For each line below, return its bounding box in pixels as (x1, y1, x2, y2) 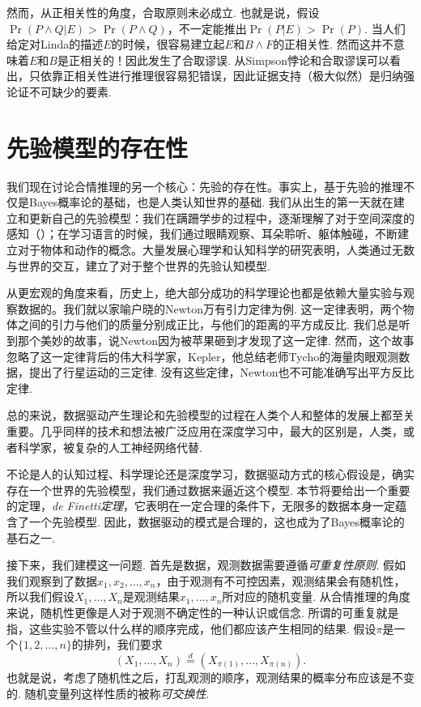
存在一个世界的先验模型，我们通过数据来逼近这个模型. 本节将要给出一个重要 (6, 481, 410, 498)
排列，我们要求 (83, 636, 163, 653)
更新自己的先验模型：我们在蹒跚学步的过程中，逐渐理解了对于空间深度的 (28, 209, 415, 226)
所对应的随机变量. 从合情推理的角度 (222, 588, 410, 605)
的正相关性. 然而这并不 (273, 36, 393, 53)
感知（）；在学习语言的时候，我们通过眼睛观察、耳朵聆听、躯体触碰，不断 (6, 225, 398, 242)
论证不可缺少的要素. (6, 83, 112, 100)
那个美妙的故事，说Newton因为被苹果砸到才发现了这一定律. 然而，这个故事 (17, 332, 415, 349)
